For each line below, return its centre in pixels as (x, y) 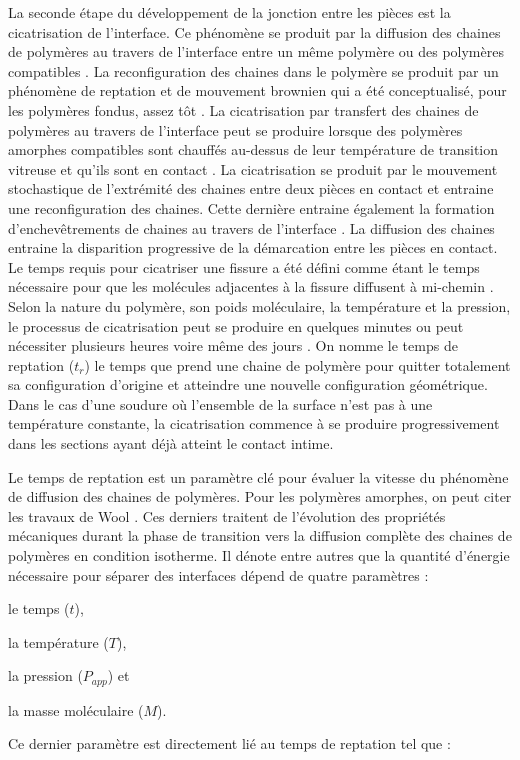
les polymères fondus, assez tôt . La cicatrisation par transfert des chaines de (243, 109)
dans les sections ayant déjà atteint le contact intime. (171, 443)
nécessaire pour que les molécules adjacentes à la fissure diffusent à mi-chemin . (251, 286)
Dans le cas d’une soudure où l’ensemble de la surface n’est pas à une (220, 403)
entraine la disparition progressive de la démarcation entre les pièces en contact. (253, 247)
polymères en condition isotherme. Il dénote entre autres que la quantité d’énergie (259, 555)
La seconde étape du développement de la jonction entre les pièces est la (229, 12)
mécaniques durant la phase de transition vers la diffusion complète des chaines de (260, 535)
